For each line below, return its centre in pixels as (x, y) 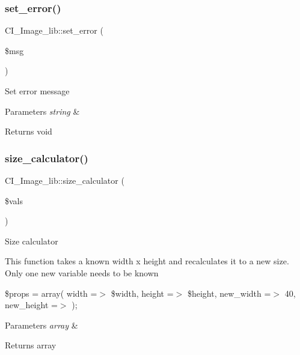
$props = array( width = (51, 293)
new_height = (31, 305)
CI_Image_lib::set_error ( (54, 30)
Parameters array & (41, 325)
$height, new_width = (229, 293)
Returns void (29, 131)
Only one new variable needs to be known (82, 272)
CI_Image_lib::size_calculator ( (65, 180)
